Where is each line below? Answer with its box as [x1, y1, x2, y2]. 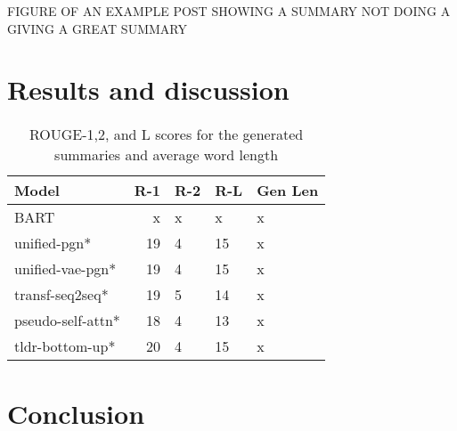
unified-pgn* [14, 232, 92, 254]
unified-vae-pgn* [14, 258, 117, 280]
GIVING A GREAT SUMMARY [7, 19, 187, 37]
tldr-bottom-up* [14, 336, 116, 357]
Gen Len [257, 180, 319, 201]
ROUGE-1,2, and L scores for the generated [29, 124, 304, 145]
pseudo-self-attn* [14, 310, 120, 331]
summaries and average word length [54, 144, 279, 166]
